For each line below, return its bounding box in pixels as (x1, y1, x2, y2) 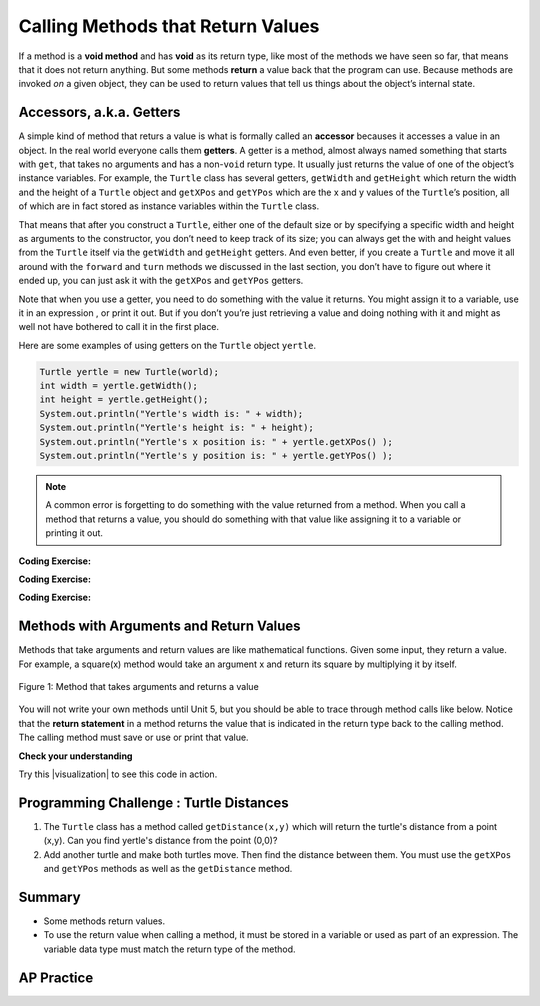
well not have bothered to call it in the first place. (18, 321, 220, 333)
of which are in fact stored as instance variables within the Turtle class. (18, 200, 320, 212)
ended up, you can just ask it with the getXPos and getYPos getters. (18, 275, 304, 287)
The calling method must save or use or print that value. (18, 731, 249, 744)
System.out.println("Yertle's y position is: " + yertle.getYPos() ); (39, 450, 394, 462)
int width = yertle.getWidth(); (39, 380, 199, 392)
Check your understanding (18, 750, 133, 762)
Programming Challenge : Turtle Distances (18, 794, 289, 811)
